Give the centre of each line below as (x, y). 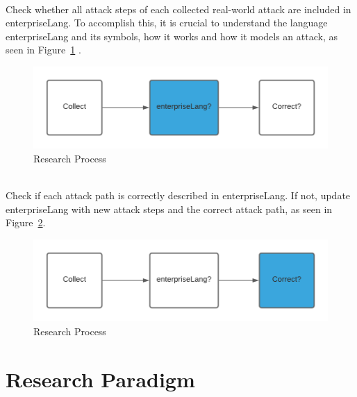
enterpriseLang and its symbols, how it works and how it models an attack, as (172, 36)
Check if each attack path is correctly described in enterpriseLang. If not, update (178, 195)
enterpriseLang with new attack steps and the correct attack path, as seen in (169, 209)
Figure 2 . (26, 222)
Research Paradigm (100, 379)
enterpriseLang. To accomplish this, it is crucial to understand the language (167, 23)
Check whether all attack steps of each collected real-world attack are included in (178, 9)
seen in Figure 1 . (43, 50)
